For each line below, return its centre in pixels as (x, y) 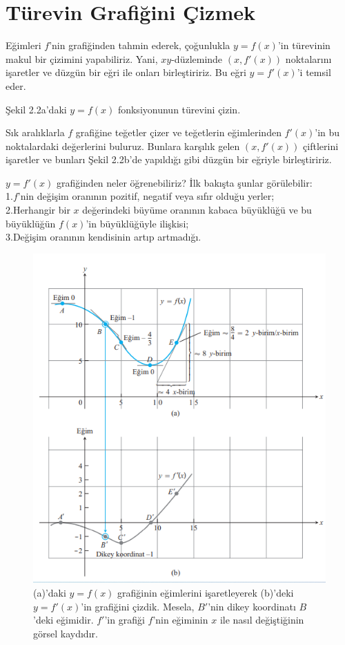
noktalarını (308, 58)
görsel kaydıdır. (66, 633)
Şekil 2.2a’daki (36, 109)
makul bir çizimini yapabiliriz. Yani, (82, 58)
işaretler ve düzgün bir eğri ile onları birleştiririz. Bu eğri (126, 72)
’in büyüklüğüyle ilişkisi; (137, 223)
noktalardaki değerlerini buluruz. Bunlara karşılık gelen (123, 146)
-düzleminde (197, 58)
